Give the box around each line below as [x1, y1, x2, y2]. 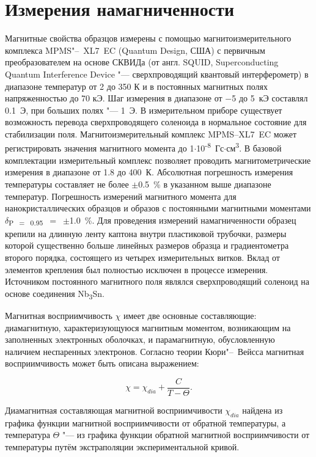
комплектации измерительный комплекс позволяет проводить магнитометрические [5, 153, 311, 166]
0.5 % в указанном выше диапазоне [138, 177, 271, 190]
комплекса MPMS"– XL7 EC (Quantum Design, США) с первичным [5, 43, 265, 56]
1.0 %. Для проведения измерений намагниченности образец [69, 213, 296, 226]
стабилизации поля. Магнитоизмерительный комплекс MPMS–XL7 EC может [5, 127, 297, 140]
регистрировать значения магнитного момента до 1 [5, 142, 194, 155]
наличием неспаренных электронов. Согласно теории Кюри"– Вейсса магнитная [5, 345, 304, 357]
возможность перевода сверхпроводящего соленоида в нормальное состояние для [5, 115, 307, 128]
